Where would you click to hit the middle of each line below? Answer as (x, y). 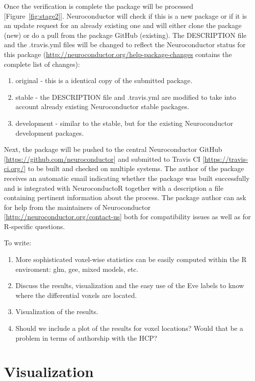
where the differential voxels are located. (76, 295)
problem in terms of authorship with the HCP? (86, 337)
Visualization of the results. (57, 311)
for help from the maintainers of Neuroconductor (77, 207)
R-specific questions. (35, 226)
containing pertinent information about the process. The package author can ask (125, 197)
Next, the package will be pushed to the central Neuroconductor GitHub (113, 149)
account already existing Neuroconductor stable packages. (102, 106)
